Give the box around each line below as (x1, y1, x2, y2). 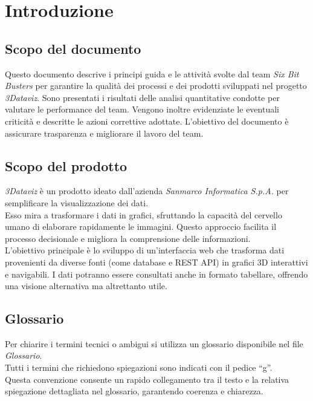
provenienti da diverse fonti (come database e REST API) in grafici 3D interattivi (5, 255, 308, 268)
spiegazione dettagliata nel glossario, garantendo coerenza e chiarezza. (5, 385, 263, 397)
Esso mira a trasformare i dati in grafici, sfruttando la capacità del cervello (5, 208, 282, 221)
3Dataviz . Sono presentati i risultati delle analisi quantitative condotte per (5, 91, 280, 103)
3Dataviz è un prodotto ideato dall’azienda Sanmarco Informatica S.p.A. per (5, 184, 289, 197)
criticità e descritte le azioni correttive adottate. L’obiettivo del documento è (5, 114, 289, 127)
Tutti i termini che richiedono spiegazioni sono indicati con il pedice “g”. (5, 361, 273, 374)
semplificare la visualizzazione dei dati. (5, 196, 149, 209)
